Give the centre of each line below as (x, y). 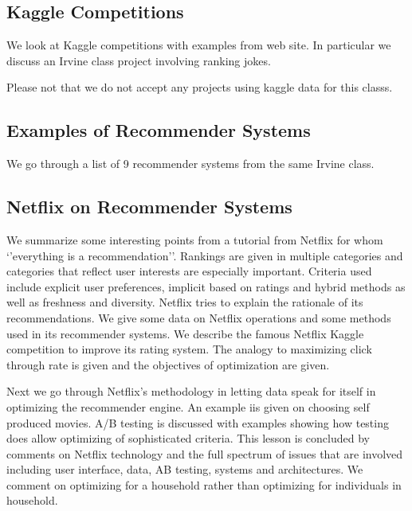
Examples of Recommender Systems (159, 130)
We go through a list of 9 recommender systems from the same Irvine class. (190, 164)
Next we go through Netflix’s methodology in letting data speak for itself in (191, 391)
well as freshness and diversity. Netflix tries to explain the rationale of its (185, 302)
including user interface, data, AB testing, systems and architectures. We (185, 469)
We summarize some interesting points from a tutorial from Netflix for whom (195, 239)
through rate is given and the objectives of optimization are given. (168, 364)
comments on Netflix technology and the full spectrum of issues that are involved (205, 453)
